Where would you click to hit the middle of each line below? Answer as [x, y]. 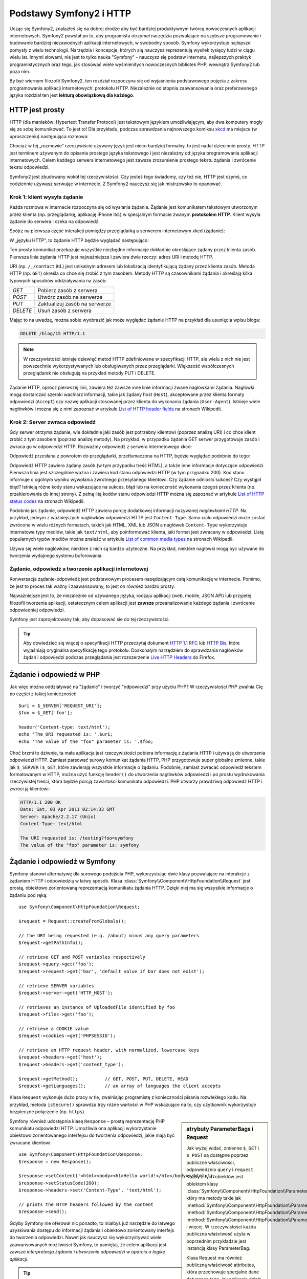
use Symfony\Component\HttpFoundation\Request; [79, 907]
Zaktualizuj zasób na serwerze [74, 304]
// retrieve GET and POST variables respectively [82, 957]
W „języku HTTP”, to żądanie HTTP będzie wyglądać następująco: [79, 240]
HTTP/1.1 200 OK [41, 802]
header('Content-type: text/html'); [64, 727]
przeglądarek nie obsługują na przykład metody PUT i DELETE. [90, 373]
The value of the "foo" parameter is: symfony [80, 845]
